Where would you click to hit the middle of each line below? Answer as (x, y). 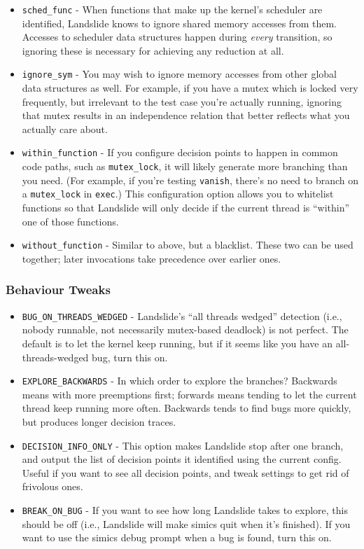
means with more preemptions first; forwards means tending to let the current (189, 394)
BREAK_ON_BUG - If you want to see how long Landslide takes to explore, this (185, 510)
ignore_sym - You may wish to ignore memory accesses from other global (180, 74)
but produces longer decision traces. (99, 422)
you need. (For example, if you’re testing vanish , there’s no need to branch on (190, 180)
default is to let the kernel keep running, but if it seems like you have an (177, 343)
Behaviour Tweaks (58, 290)
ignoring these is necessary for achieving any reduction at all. (153, 50)
